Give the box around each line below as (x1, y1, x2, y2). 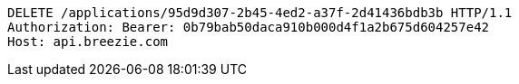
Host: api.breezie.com (7, 34, 169, 49)
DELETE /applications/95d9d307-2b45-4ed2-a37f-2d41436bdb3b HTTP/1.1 (7, 5, 513, 20)
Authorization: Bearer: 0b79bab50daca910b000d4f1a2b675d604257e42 (7, 20, 490, 34)
